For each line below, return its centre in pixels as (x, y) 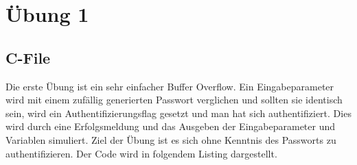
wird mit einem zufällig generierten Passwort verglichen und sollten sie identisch (174, 100)
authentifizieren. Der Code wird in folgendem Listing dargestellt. (141, 153)
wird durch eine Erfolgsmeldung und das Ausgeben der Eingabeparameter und (171, 126)
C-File (28, 57)
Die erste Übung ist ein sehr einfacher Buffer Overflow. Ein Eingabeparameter (170, 86)
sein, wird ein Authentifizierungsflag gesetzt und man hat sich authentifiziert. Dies (178, 113)
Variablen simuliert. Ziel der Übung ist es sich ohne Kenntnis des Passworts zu (171, 139)
